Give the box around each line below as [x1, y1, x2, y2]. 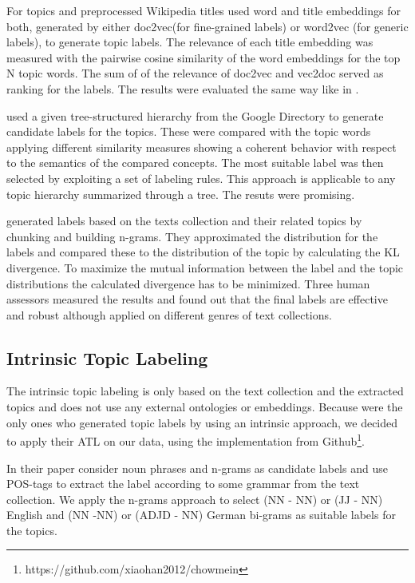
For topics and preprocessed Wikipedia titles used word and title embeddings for [6, 2, 401, 18]
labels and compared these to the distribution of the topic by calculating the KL [6, 244, 400, 260]
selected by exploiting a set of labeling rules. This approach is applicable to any [6, 169, 396, 186]
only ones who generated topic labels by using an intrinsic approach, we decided [6, 414, 398, 430]
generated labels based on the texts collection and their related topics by [6, 212, 362, 229]
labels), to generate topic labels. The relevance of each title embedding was [6, 34, 373, 50]
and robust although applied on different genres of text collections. [6, 306, 332, 323]
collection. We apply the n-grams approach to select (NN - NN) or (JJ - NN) [6, 490, 383, 507]
